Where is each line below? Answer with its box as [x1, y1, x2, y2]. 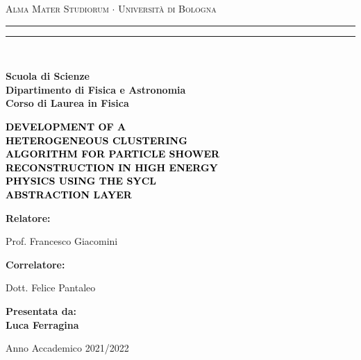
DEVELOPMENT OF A [6, 119, 126, 133]
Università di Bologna [118, 1, 217, 15]
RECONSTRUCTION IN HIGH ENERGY [6, 160, 218, 174]
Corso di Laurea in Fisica [6, 96, 129, 110]
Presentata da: [6, 303, 77, 318]
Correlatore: [6, 257, 65, 271]
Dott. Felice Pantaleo [6, 280, 96, 295]
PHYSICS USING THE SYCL [6, 173, 156, 188]
